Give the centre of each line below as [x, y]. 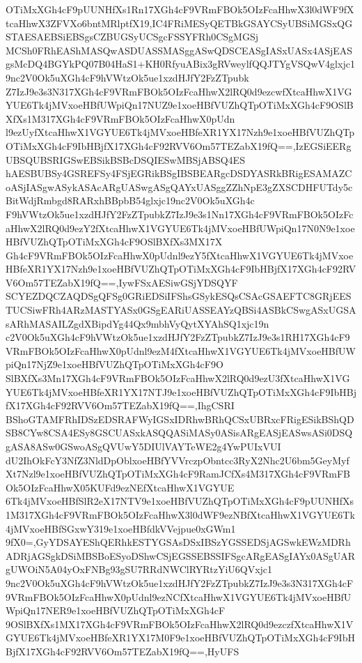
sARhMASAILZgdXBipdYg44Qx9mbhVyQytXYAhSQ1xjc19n [137, 323]
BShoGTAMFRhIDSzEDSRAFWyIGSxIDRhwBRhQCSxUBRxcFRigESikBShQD [180, 419]
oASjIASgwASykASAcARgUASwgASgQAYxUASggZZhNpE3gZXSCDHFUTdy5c [179, 186]
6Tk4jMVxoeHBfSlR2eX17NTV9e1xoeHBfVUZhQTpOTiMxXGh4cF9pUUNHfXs [180, 501]
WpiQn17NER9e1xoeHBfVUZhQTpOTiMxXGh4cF [116, 610]
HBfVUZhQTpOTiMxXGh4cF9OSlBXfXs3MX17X [114, 242]
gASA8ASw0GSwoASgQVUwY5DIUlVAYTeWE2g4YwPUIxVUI [143, 446]
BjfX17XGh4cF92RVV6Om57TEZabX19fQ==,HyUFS [123, 651]
